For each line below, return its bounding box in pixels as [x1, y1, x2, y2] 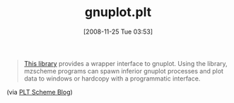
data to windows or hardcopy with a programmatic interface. [23, 74, 201, 83]
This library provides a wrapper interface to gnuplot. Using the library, [23, 59, 228, 67]
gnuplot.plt [84, 4, 152, 20]
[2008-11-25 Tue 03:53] [83, 27, 153, 36]
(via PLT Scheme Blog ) [6, 88, 74, 96]
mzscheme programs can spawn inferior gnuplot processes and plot [23, 67, 224, 75]
